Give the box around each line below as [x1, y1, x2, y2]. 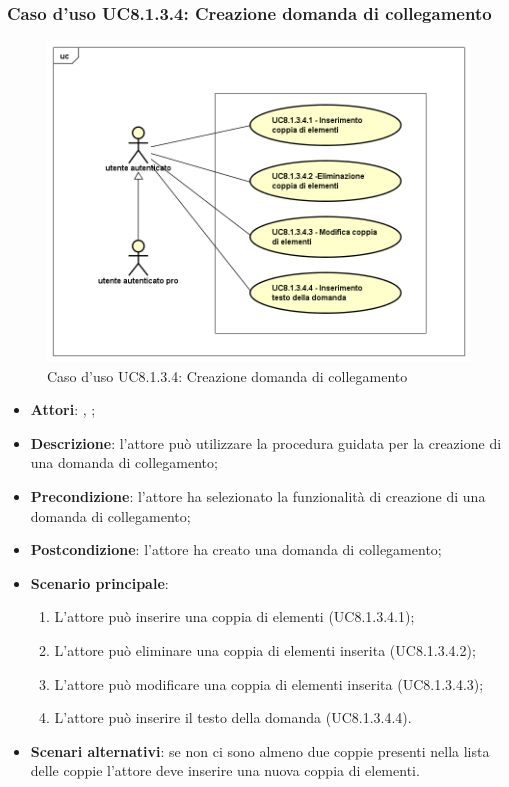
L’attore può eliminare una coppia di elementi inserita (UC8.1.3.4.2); [54, 640, 476, 661]
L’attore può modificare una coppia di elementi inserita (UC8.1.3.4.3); [54, 673, 484, 694]
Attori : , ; [30, 399, 96, 420]
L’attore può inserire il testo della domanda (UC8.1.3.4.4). [54, 707, 412, 728]
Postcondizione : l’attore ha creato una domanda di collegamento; [30, 539, 442, 560]
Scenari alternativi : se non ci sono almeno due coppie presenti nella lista [30, 740, 490, 761]
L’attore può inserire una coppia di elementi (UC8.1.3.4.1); [54, 606, 415, 627]
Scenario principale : [30, 572, 169, 593]
